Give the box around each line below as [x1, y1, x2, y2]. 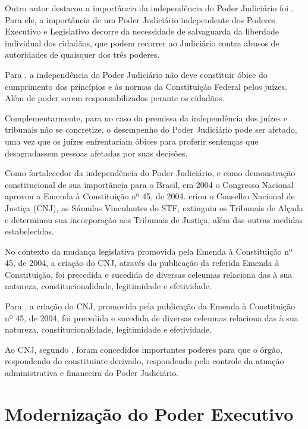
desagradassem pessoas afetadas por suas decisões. [5, 146, 188, 159]
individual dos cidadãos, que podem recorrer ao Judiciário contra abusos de [5, 36, 279, 49]
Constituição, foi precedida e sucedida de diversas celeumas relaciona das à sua [5, 268, 293, 280]
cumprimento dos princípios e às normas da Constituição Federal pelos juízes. [5, 80, 287, 92]
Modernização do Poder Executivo [5, 401, 294, 425]
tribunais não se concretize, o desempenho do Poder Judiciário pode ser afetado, [5, 123, 297, 136]
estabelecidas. [5, 225, 54, 237]
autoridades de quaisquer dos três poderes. [5, 48, 160, 61]
